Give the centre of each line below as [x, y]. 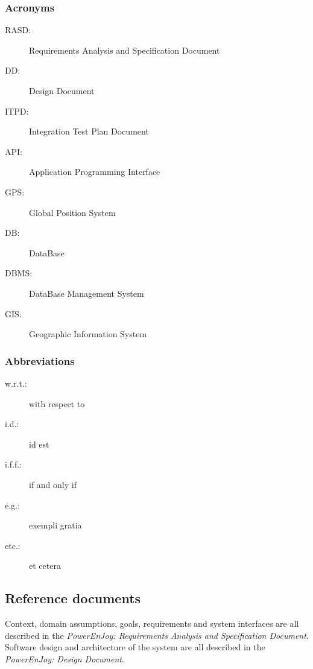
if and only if [53, 484]
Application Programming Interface [95, 172]
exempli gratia [55, 525]
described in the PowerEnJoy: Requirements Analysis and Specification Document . [157, 635]
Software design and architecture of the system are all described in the [135, 647]
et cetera [45, 566]
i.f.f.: [14, 464]
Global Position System [72, 212]
